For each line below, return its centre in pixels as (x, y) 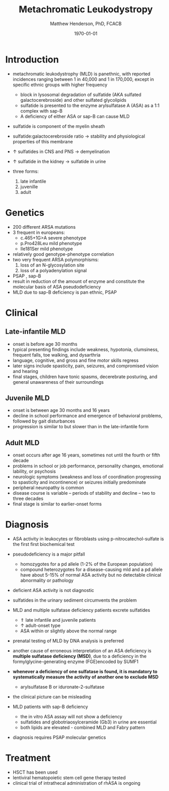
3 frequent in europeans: (39, 232)
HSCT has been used (35, 772)
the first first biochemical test (44, 544)
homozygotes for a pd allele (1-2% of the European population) (87, 564)
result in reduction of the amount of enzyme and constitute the (79, 281)
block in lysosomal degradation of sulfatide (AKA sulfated (81, 94)
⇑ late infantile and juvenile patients (58, 620)
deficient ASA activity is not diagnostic (53, 590)
